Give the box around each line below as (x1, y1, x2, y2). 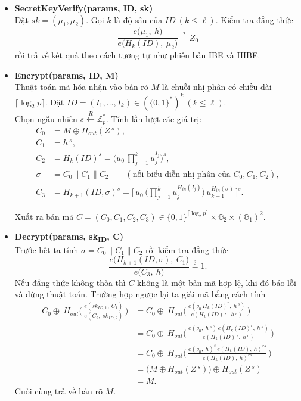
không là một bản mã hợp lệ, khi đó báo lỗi (137, 276, 296, 288)
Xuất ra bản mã (14, 210, 74, 222)
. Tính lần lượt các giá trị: (105, 112, 202, 125)
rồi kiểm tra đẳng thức (145, 243, 228, 256)
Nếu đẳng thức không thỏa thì (14, 276, 126, 288)
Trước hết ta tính (14, 243, 79, 256)
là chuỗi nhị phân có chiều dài (162, 80, 272, 93)
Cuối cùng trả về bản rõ (14, 384, 103, 397)
